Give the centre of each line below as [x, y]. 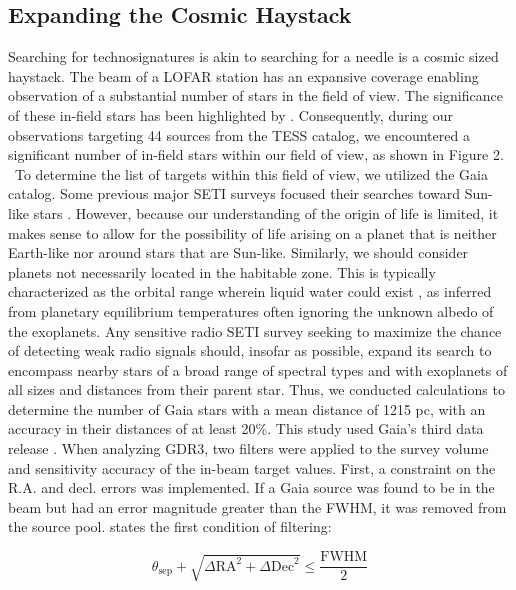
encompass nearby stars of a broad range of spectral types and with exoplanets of [258, 369]
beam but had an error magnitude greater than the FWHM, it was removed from [257, 506]
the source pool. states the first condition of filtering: [170, 526]
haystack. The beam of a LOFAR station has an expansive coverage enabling [243, 75]
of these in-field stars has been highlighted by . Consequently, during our [231, 114]
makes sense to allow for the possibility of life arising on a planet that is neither [252, 232]
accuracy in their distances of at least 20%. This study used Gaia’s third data [246, 428]
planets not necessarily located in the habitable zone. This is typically [222, 271]
